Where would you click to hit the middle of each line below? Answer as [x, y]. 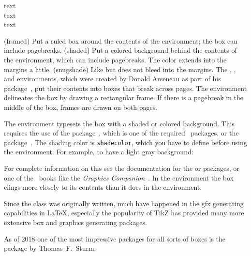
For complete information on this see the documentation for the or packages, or [122, 168]
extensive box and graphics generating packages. [75, 222]
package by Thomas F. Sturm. [50, 248]
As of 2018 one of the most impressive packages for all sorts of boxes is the [115, 238]
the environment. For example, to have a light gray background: [99, 152]
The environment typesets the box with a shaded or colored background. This [119, 123]
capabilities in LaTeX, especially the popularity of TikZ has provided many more [124, 213]
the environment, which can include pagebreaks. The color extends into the [115, 59]
